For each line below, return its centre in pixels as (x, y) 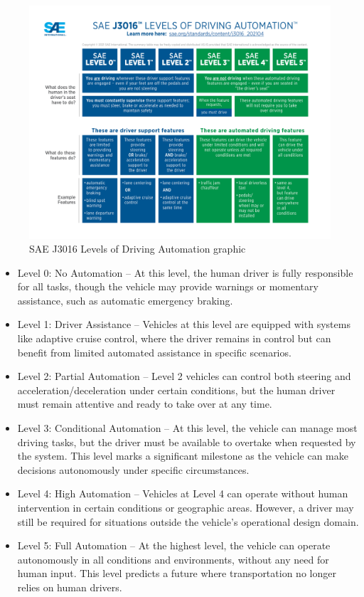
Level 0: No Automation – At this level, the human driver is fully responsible (185, 272)
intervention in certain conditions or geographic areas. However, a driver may (186, 508)
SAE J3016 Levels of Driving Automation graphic (138, 249)
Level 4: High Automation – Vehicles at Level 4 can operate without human (183, 493)
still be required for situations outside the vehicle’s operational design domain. (188, 521)
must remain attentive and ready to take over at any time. (145, 404)
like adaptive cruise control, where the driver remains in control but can (174, 338)
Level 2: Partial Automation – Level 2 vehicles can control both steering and (184, 376)
